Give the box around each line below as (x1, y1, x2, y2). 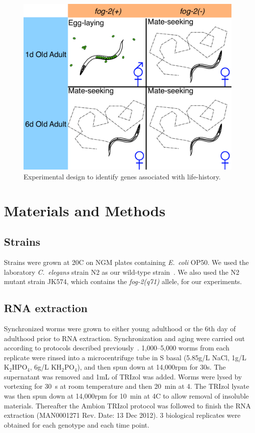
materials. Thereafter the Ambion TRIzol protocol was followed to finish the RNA (4, 400, 251, 410)
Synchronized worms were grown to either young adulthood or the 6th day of (4, 323, 236, 333)
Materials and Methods (4, 200, 166, 220)
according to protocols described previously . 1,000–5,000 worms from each (4, 343, 229, 353)
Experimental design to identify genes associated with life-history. (24, 171, 221, 181)
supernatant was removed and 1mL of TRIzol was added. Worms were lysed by (4, 371, 242, 381)
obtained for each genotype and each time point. (4, 419, 150, 430)
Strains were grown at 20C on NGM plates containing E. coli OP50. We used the (4, 257, 249, 267)
